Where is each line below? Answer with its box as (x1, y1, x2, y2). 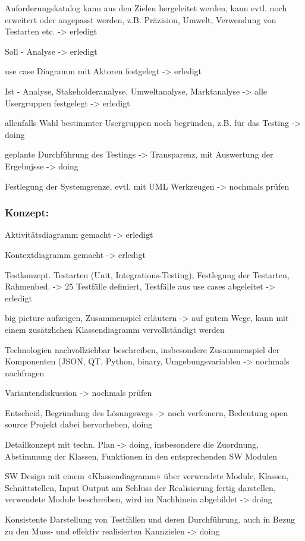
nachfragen (5, 366, 45, 379)
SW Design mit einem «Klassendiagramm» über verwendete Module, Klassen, (5, 470, 289, 482)
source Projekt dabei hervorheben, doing (5, 418, 153, 430)
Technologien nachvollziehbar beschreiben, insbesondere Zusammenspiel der (5, 343, 280, 356)
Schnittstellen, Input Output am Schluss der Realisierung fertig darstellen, (5, 481, 276, 493)
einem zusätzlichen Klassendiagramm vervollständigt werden (5, 323, 225, 335)
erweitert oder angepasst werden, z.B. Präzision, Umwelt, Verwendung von (5, 13, 276, 26)
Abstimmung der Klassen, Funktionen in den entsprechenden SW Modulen (5, 449, 277, 462)
